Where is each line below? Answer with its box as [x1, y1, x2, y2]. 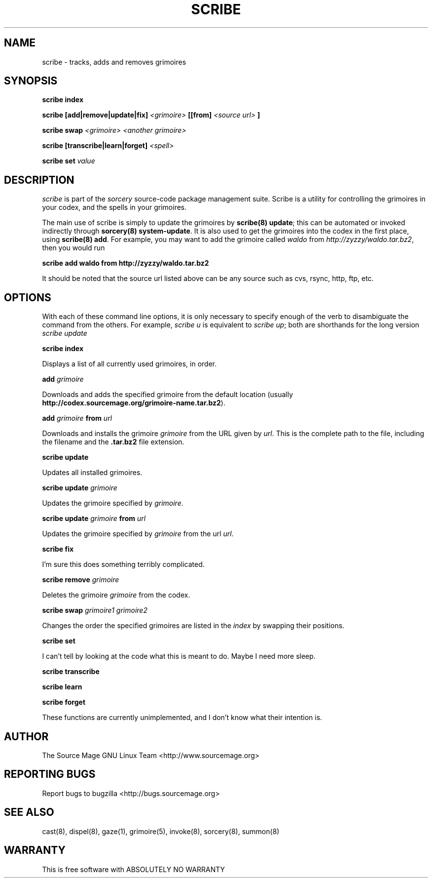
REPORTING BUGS [4, 768, 96, 781]
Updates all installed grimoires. [42, 468, 143, 477]
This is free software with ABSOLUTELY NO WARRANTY [42, 865, 225, 874]
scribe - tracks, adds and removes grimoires [42, 57, 186, 66]
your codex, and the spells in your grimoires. [42, 203, 187, 212]
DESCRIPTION [4, 173, 74, 186]
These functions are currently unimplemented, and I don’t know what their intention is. [42, 713, 323, 722]
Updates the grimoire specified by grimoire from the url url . [42, 529, 234, 538]
